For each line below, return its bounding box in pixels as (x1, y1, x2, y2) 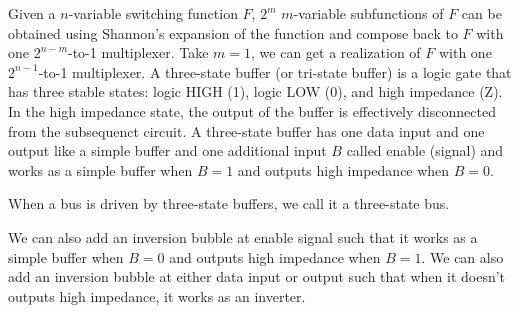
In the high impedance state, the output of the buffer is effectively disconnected (8, 100, 496, 121)
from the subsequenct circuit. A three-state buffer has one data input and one (8, 120, 485, 141)
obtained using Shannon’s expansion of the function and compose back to (8, 22, 458, 43)
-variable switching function (68, 3, 238, 23)
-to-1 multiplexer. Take (68, 42, 209, 63)
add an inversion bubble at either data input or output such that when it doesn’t (8, 266, 506, 287)
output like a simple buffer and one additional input (8, 140, 327, 161)
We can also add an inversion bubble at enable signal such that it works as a (8, 226, 478, 247)
